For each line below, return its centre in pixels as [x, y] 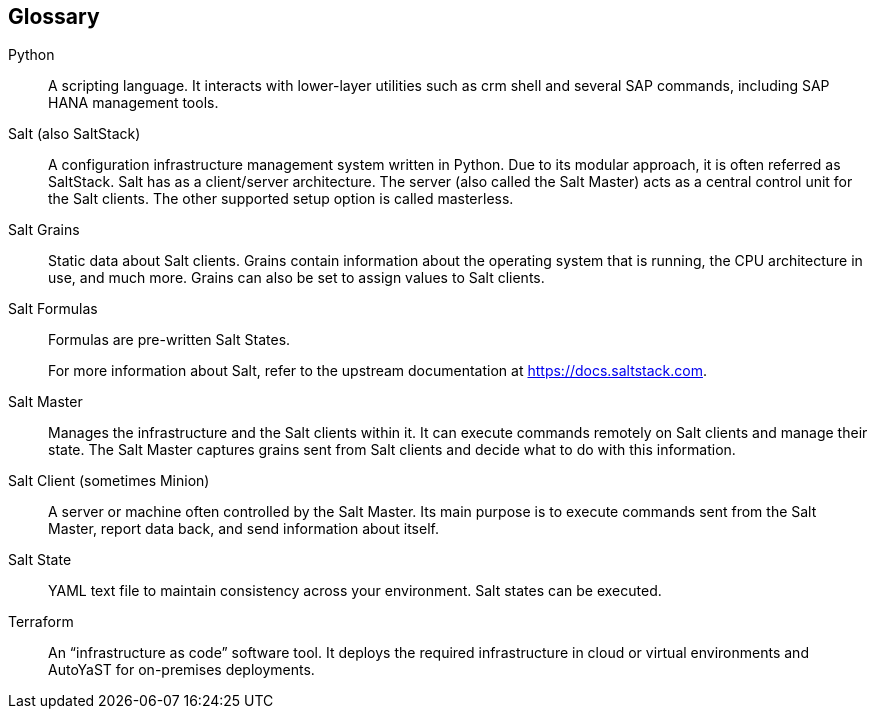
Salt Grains [44, 230]
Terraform [41, 622]
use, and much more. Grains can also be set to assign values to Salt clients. [296, 278]
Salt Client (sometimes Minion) [109, 481]
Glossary [54, 16]
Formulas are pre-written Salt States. [169, 340]
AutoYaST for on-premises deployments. [181, 670]
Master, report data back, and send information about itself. [243, 529]
